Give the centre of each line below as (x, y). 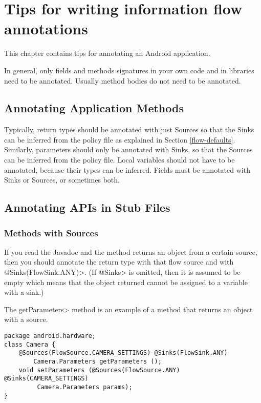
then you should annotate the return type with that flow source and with (119, 262)
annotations (46, 28)
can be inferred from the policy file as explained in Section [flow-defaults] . (120, 139)
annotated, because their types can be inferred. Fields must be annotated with (127, 169)
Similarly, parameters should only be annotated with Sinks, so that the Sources (128, 149)
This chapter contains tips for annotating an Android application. (107, 53)
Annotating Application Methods (94, 108)
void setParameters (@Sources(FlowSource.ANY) (99, 370)
